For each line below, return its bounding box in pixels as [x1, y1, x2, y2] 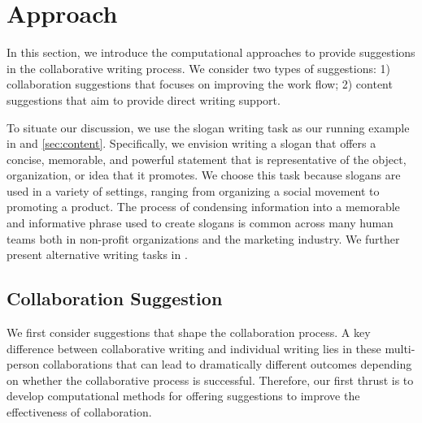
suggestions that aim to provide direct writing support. [7, 91, 281, 108]
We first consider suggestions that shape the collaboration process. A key [7, 324, 371, 341]
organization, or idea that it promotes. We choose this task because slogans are [7, 166, 401, 183]
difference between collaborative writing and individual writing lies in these [7, 339, 381, 356]
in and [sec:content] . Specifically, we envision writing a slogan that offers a [7, 135, 376, 152]
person [7, 356, 40, 373]
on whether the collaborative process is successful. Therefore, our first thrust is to [7, 371, 414, 388]
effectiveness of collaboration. [7, 404, 152, 421]
